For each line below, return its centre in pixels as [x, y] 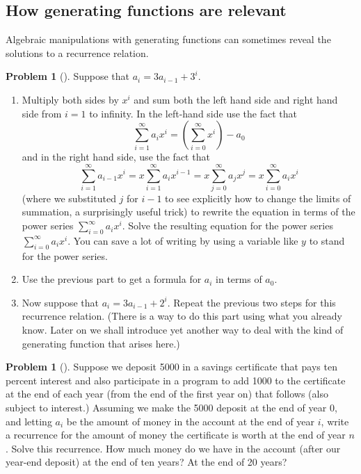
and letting [29, 421]
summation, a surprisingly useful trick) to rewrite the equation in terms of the [188, 212]
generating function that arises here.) [101, 343]
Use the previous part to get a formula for [112, 279]
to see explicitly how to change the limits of [258, 198]
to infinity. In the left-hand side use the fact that [193, 113]
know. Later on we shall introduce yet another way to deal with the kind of [183, 330]
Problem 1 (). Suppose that [68, 76]
